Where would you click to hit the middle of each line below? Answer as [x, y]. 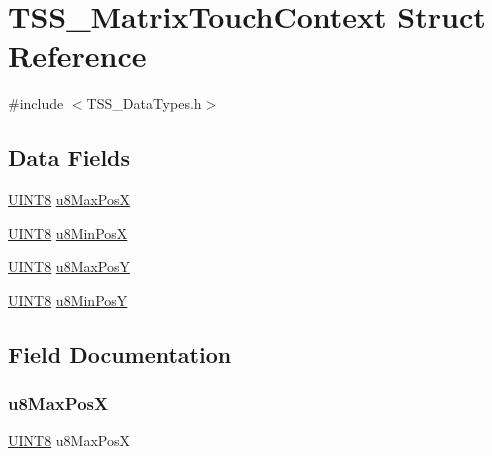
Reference [77, 55]
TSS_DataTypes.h [144, 103]
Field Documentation [120, 353]
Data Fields [69, 157]
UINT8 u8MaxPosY [69, 266]
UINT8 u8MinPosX [68, 232]
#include [36, 103]
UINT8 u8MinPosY [68, 299]
